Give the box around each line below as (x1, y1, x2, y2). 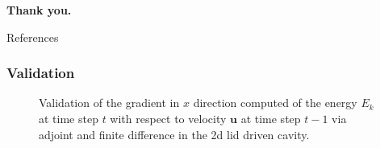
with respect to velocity (110, 110, 227, 126)
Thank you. (6, 2, 72, 18)
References (6, 28, 59, 45)
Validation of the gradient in (39, 94, 180, 111)
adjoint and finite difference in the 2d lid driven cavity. (39, 125, 310, 142)
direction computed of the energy (193, 94, 357, 111)
